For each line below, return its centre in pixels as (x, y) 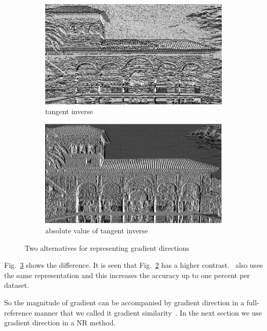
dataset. (17, 285)
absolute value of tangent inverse (97, 230)
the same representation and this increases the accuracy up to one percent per (127, 275)
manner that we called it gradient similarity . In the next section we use (148, 312)
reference (18, 312)
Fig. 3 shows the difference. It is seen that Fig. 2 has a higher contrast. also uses (133, 265)
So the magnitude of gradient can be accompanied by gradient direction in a (124, 302)
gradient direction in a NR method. (60, 323)
